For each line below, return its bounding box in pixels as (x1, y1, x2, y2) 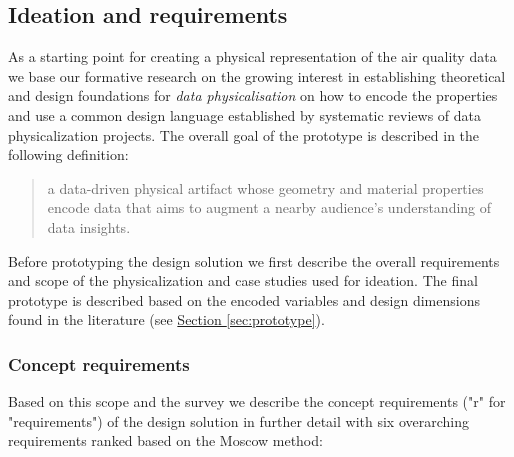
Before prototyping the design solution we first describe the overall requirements (8, 250, 500, 271)
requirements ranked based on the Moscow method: (8, 430, 323, 451)
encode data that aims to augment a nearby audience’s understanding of (47, 197, 492, 218)
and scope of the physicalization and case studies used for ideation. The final (8, 270, 478, 291)
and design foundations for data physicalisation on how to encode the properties (8, 85, 498, 106)
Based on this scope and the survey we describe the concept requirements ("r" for (8, 391, 506, 412)
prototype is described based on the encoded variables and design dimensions (8, 289, 480, 310)
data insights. (47, 216, 131, 237)
